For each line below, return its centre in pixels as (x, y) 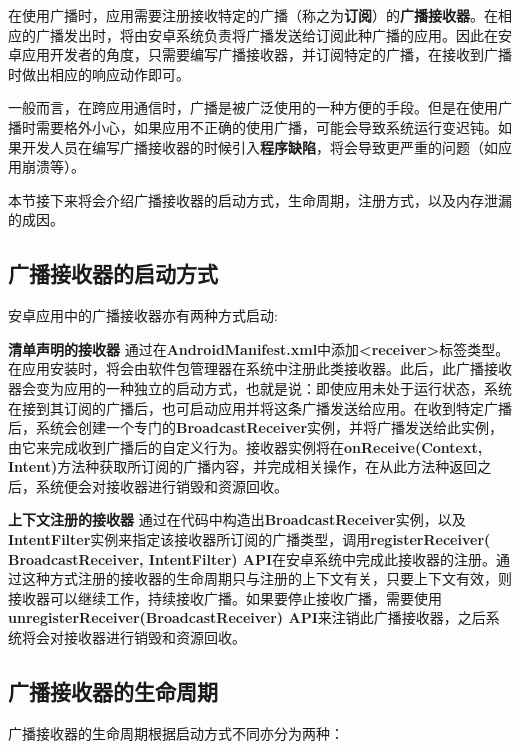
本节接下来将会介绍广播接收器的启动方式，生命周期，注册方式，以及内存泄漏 (260, 199)
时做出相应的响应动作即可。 (99, 73)
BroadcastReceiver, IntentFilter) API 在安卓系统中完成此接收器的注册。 (252, 558)
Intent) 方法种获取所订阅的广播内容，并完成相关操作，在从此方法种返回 (243, 466)
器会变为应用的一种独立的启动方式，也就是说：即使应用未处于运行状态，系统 (260, 387)
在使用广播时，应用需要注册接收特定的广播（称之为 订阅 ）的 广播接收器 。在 (253, 15)
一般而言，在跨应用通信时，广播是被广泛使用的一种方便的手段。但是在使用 (253, 107)
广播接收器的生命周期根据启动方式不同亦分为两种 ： (176, 732)
